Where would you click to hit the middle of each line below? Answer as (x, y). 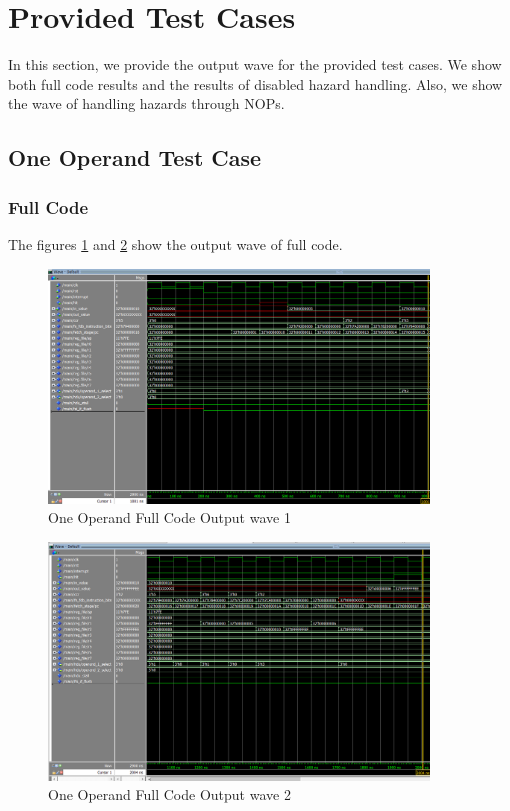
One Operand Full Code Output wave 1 (169, 517)
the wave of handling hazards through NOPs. (146, 103)
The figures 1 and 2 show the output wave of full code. (175, 243)
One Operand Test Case (135, 157)
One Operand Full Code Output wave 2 (169, 794)
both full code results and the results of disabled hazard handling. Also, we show (255, 83)
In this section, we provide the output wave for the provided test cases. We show (255, 64)
